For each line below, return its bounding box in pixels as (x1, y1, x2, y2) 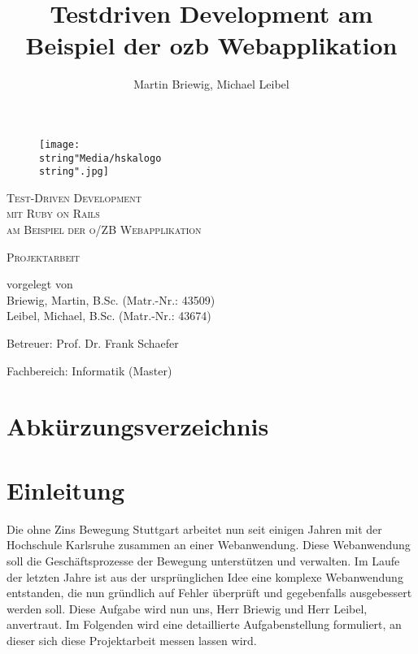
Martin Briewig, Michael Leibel (133, 76, 290, 93)
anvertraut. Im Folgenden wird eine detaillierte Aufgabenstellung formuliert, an (7, 616, 402, 633)
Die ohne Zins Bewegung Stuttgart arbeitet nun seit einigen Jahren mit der (7, 520, 382, 537)
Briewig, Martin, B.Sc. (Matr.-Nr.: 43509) (7, 291, 216, 308)
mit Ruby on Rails (7, 205, 100, 222)
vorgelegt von (7, 275, 73, 292)
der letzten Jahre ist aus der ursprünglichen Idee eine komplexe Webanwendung (7, 568, 403, 585)
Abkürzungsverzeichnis (7, 409, 269, 443)
